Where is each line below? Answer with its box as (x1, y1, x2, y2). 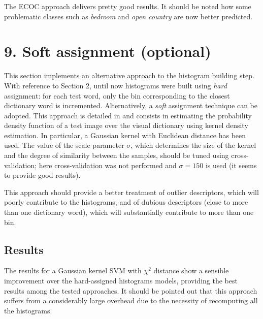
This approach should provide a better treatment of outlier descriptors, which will (4, 186, 259, 197)
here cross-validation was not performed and (39, 160, 177, 170)
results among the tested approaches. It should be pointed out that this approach (4, 285, 257, 296)
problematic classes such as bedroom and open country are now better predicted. (4, 11, 253, 21)
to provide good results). (4, 170, 81, 180)
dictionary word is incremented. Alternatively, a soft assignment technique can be (4, 100, 257, 111)
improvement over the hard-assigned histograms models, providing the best (4, 275, 238, 286)
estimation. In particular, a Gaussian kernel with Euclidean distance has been (4, 130, 246, 140)
